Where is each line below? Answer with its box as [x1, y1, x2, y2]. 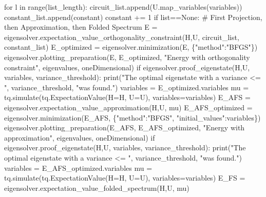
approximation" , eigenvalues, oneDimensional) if [4, 132, 155, 143]
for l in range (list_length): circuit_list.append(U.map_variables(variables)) [4, 2, 242, 12]
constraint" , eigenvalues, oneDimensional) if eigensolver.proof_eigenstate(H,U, [4, 62, 250, 72]
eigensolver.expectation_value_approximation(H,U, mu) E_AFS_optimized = [4, 102, 253, 112]
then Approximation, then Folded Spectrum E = [4, 22, 158, 32]
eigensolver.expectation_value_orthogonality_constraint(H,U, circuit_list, [4, 31, 239, 42]
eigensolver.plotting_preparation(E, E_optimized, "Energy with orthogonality [4, 51, 250, 62]
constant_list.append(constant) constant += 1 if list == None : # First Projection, [4, 11, 262, 22]
